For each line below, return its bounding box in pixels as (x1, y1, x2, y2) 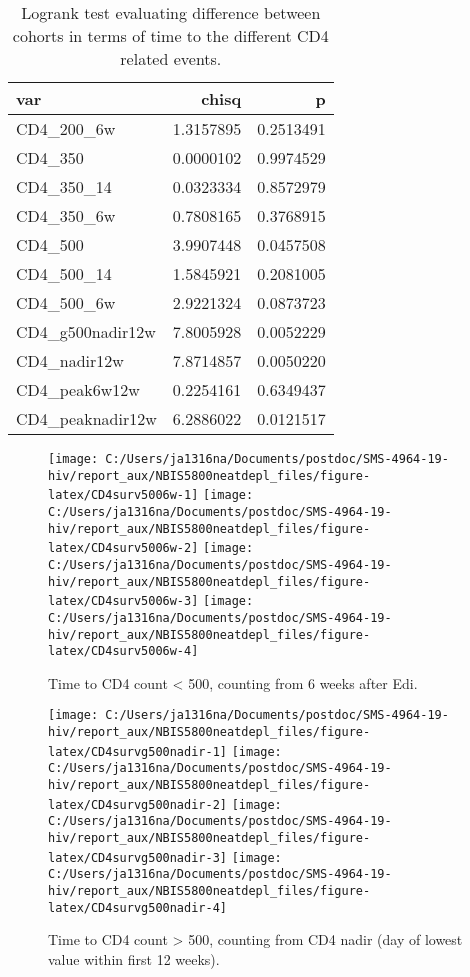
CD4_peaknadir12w (16, 407, 157, 430)
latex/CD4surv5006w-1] (48, 488, 199, 503)
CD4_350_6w (16, 204, 116, 227)
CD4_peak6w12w (16, 378, 140, 401)
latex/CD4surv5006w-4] (48, 644, 199, 659)
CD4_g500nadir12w (16, 320, 156, 343)
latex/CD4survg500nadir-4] (48, 900, 227, 915)
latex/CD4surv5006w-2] (48, 541, 199, 556)
